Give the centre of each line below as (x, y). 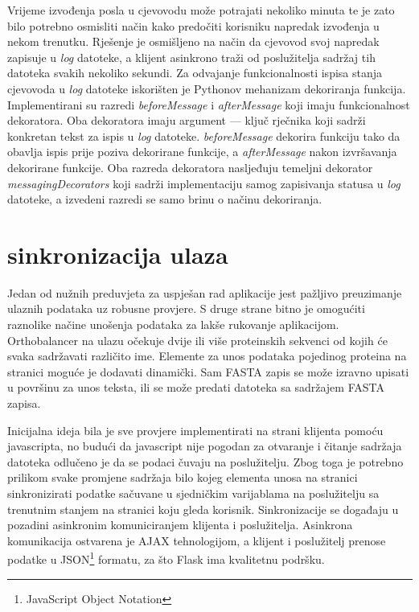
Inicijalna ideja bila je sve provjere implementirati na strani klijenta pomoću (195, 430)
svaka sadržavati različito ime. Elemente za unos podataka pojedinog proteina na (207, 356)
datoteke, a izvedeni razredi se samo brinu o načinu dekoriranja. (165, 199)
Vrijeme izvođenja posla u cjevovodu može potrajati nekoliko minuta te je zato (201, 10)
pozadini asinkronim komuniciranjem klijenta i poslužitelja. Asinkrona (180, 525)
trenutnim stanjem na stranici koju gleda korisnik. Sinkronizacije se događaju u (203, 509)
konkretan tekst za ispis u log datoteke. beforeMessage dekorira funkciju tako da (204, 136)
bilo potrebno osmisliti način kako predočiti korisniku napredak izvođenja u (193, 25)
